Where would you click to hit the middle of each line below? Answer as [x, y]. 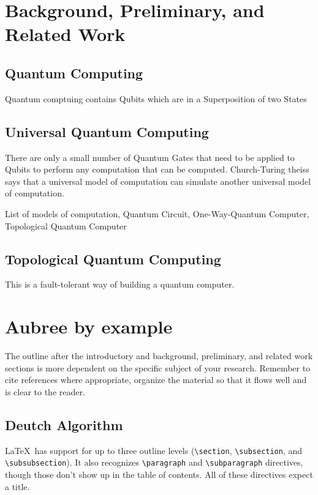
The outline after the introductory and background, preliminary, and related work [159, 356]
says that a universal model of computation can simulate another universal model [158, 181]
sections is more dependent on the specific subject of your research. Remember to [158, 367]
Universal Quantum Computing [107, 131]
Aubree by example [89, 326]
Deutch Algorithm [64, 424]
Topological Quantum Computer [66, 225]
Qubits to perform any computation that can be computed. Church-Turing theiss [157, 169]
